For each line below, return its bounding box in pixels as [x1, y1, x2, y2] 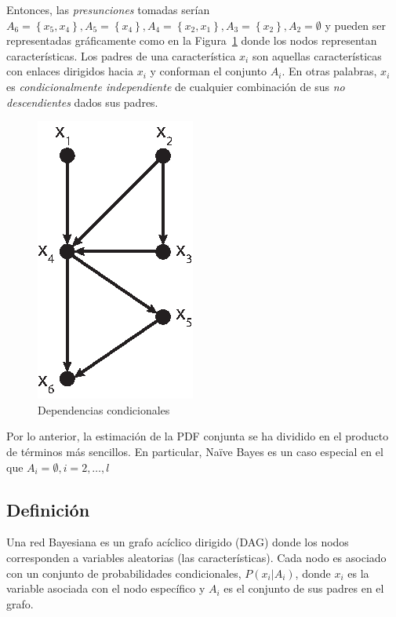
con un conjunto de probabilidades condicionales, [6, 564, 242, 581]
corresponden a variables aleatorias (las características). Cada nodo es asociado [6, 549, 387, 565]
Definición [6, 497, 90, 521]
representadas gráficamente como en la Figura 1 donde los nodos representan [6, 32, 377, 49]
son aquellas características [252, 47, 382, 64]
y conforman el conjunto [150, 63, 267, 79]
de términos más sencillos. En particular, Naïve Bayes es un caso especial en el [6, 443, 383, 459]
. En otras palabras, [282, 63, 377, 79]
